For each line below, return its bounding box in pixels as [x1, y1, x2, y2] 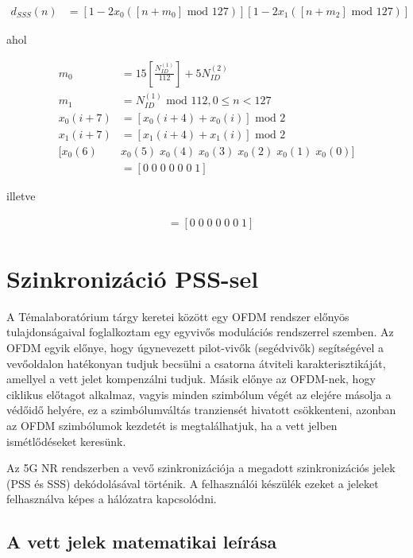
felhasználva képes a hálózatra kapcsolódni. [6, 490, 217, 507]
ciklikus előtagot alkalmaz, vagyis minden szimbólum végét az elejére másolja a [6, 386, 392, 402]
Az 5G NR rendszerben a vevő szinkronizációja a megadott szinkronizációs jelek [6, 459, 396, 476]
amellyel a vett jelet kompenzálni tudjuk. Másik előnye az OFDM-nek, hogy [6, 370, 376, 387]
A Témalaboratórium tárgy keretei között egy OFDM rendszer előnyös [6, 308, 349, 324]
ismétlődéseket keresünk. [6, 432, 126, 449]
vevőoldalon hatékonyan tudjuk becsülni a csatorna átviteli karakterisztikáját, [6, 355, 386, 371]
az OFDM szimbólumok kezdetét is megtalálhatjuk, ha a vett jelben [6, 417, 338, 433]
